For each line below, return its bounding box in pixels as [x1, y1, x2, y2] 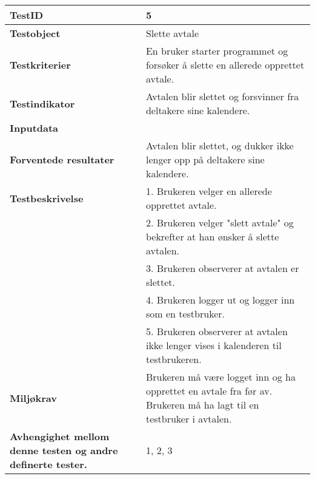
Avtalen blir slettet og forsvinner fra [145, 89, 299, 103]
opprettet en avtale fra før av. [145, 384, 273, 398]
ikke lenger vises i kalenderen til [145, 338, 282, 352]
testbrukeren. [145, 352, 202, 366]
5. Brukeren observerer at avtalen [145, 324, 288, 338]
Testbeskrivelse [10, 191, 84, 205]
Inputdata [10, 121, 59, 135]
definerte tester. [10, 457, 87, 471]
